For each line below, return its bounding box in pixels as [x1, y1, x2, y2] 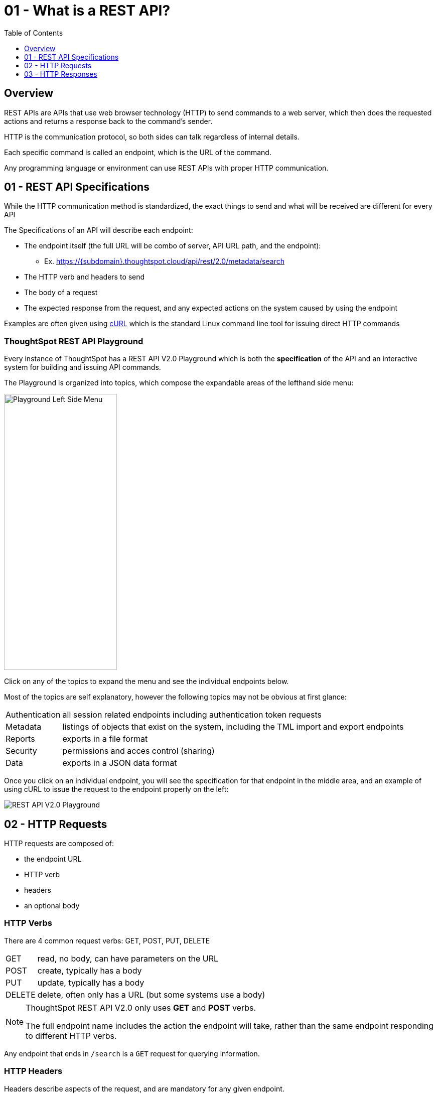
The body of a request [24, 288, 98, 297]
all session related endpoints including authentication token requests [62, 710, 322, 720]
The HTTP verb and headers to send [24, 272, 145, 282]
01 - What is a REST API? [4, 2, 171, 19]
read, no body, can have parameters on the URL [37, 953, 219, 964]
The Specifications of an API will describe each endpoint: [4, 226, 193, 235]
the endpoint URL [24, 855, 82, 864]
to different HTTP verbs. [26, 1030, 117, 1041]
